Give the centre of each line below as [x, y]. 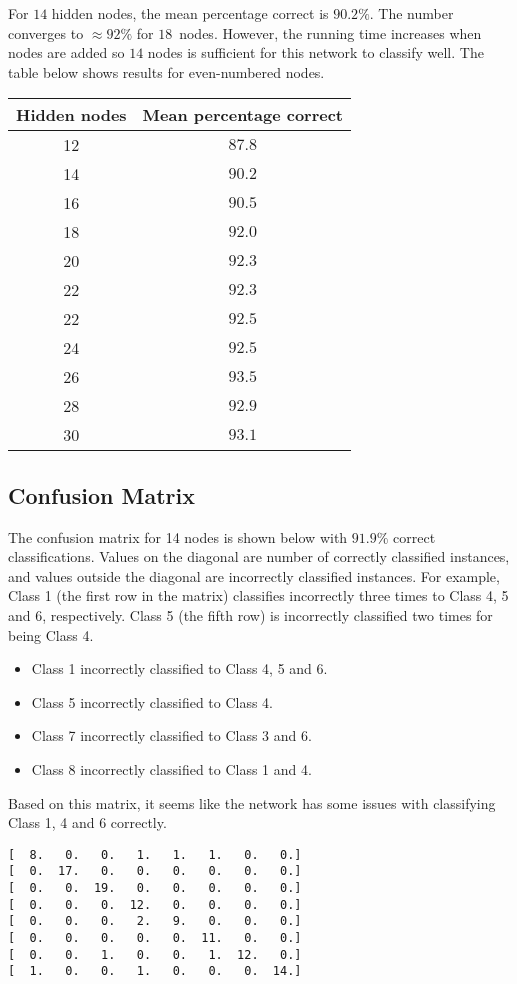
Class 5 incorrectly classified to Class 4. [152, 701]
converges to [46, 32]
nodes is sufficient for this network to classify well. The [315, 52]
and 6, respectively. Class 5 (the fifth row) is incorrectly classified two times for [250, 614]
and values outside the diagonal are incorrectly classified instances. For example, [254, 575]
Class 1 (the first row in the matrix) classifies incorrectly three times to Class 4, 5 [258, 595]
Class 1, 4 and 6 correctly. [87, 822]
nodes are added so [66, 52]
